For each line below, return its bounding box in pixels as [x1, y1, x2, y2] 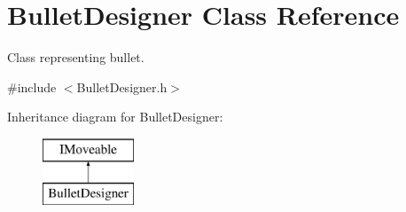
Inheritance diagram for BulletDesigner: [7, 107, 223, 126]
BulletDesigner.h [76, 77, 168, 96]
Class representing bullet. [7, 48, 144, 67]
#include [7, 77, 57, 96]
